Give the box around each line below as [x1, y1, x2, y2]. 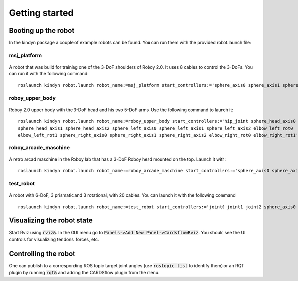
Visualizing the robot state [9, 216, 93, 225]
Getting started [9, 7, 74, 18]
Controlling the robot [9, 249, 75, 258]
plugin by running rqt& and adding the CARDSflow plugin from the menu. [9, 270, 160, 276]
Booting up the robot [9, 26, 74, 35]
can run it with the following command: [9, 71, 89, 77]
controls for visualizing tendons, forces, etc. [9, 236, 99, 242]
